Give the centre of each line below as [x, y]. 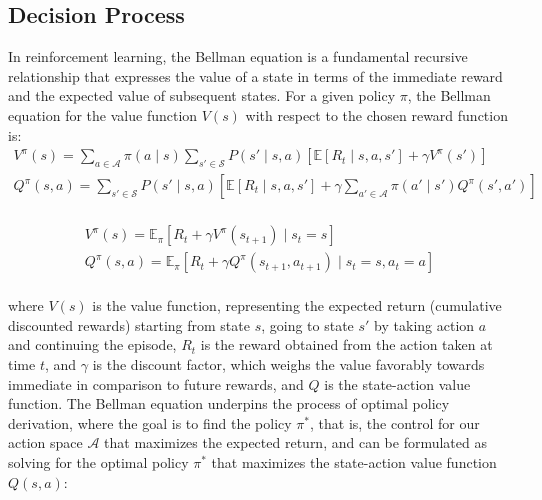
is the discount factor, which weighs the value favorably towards [288, 363]
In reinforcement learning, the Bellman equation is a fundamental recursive [238, 56]
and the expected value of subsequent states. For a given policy [202, 95]
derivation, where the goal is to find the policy [150, 422]
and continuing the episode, [92, 344]
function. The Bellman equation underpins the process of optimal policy [229, 403]
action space [45, 442]
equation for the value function [103, 114]
